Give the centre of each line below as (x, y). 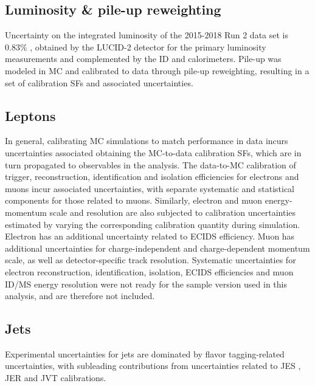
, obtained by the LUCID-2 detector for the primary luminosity (148, 47)
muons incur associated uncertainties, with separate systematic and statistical (150, 188)
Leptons (30, 115)
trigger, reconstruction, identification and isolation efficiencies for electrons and (152, 177)
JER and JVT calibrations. (56, 378)
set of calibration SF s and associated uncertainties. (99, 82)
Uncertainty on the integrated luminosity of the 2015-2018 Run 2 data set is (147, 35)
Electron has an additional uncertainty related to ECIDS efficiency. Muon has (150, 236)
